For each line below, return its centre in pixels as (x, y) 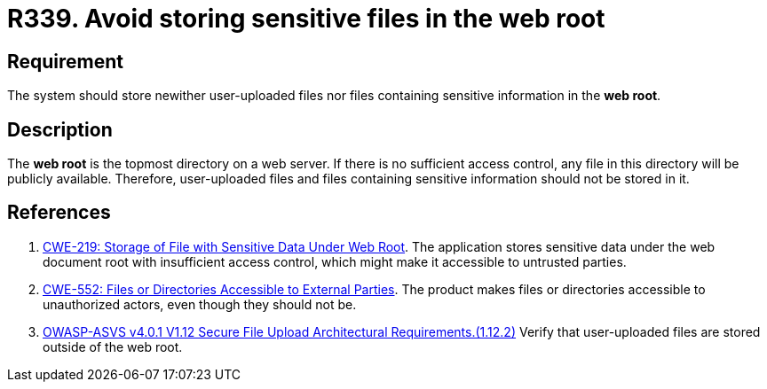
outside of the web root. (113, 346)
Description (60, 129)
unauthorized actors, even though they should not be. (200, 304)
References (59, 213)
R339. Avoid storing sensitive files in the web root (306, 19)
